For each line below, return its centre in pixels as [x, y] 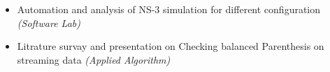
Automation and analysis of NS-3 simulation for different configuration [169, 9]
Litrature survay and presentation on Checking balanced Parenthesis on [171, 46]
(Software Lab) [49, 22]
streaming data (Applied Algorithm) [94, 59]
